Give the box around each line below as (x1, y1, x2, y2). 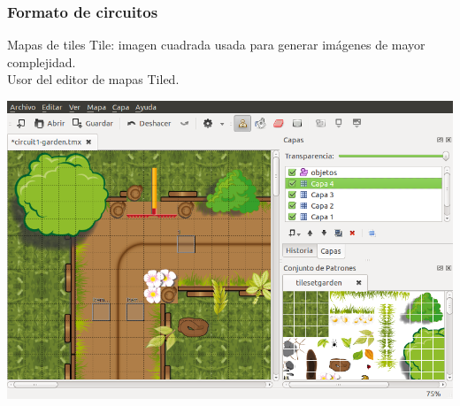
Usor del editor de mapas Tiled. (7, 70, 180, 88)
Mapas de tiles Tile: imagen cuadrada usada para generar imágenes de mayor (7, 35, 425, 54)
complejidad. (7, 52, 76, 71)
